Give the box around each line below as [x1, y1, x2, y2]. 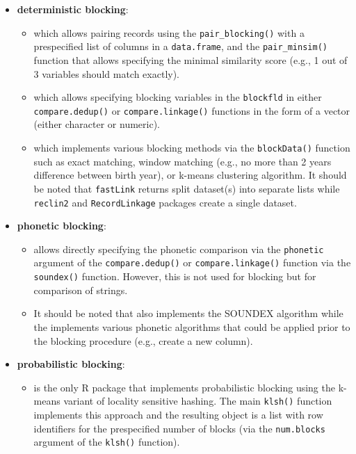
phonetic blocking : [17, 218, 106, 233]
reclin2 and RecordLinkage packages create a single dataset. [33, 195, 297, 209]
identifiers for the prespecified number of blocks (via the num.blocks [33, 421, 325, 435]
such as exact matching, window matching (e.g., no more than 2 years [33, 154, 332, 168]
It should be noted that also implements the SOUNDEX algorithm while [33, 306, 343, 321]
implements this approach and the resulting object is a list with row [33, 407, 323, 421]
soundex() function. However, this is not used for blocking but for [33, 269, 316, 284]
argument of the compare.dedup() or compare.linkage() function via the [33, 255, 351, 270]
